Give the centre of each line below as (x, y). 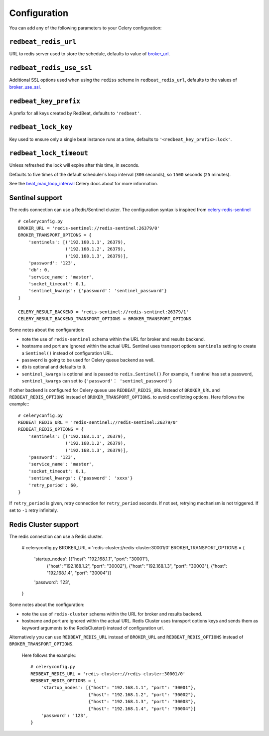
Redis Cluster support (44, 525)
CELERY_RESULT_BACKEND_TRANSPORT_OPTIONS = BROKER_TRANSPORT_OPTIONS (105, 319)
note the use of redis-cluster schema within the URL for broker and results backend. (112, 614)
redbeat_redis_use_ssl (51, 68)
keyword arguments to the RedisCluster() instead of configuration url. (93, 628)
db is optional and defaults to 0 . (54, 367)
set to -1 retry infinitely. (34, 510)
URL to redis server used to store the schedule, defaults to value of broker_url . (90, 54)
